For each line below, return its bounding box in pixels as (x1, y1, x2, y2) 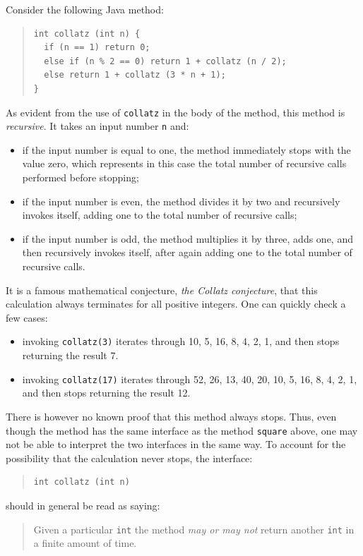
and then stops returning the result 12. (22, 385, 191, 400)
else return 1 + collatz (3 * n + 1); (44, 70, 226, 80)
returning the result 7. (22, 348, 119, 363)
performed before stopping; (22, 170, 139, 185)
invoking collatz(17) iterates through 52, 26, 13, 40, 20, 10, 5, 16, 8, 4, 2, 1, (22, 371, 357, 386)
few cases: (6, 310, 48, 325)
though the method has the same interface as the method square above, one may (6, 423, 358, 437)
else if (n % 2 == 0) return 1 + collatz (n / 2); (44, 56, 287, 66)
